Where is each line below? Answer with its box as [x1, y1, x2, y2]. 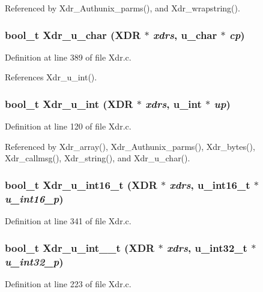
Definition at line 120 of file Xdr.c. [5, 120, 131, 133]
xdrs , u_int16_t [169, 177, 250, 192]
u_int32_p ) [5, 254, 64, 269]
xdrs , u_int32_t [166, 240, 247, 255]
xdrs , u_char [153, 27, 217, 42]
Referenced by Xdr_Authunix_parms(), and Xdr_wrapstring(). [5, 2, 240, 14]
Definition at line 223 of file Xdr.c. [5, 277, 131, 290]
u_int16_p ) [5, 191, 64, 206]
